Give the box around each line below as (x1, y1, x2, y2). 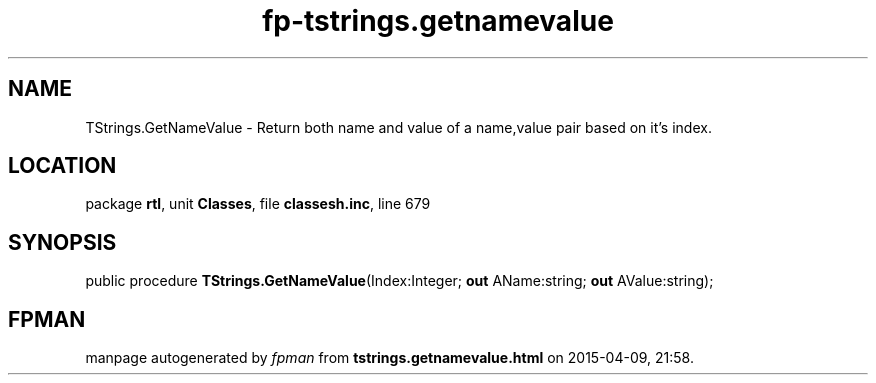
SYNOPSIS (8, 229, 117, 255)
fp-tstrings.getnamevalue (262, 4, 614, 38)
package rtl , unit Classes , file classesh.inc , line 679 (85, 195, 431, 213)
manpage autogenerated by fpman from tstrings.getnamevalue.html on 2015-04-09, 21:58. (85, 349, 694, 367)
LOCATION (8, 153, 117, 179)
